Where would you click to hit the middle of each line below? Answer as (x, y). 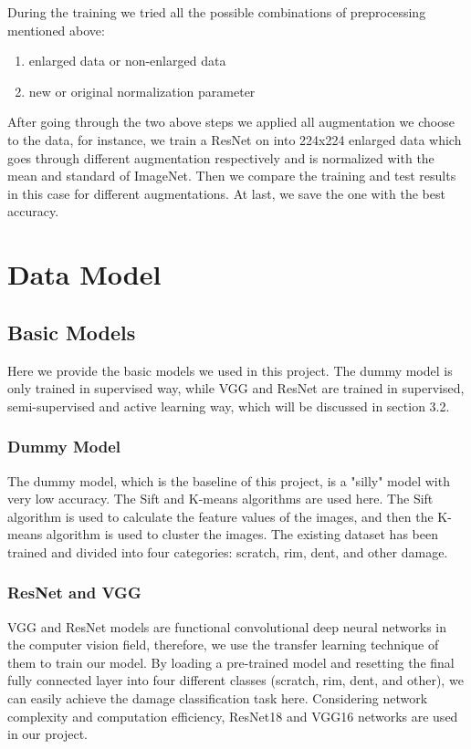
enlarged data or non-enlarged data (127, 61)
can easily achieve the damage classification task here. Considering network (218, 698)
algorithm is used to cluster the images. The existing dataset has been (242, 534)
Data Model (84, 274)
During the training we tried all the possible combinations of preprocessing (217, 12)
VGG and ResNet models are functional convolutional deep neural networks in (227, 626)
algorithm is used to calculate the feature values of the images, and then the (220, 516)
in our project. (47, 734)
